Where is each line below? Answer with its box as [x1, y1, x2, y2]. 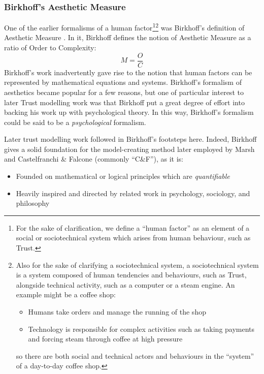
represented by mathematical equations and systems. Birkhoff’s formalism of [4, 77, 242, 87]
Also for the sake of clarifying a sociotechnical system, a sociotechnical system [16, 259, 259, 270]
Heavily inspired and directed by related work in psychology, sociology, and [16, 188, 250, 198]
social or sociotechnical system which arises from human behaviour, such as [16, 232, 251, 243]
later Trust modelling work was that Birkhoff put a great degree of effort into [4, 97, 245, 107]
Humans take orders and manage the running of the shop [28, 306, 206, 317]
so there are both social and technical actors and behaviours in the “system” [16, 350, 254, 361]
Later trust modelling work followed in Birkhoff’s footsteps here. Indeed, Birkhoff [4, 134, 257, 144]
